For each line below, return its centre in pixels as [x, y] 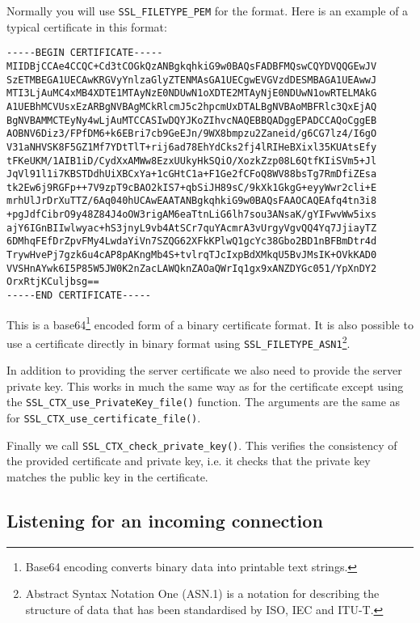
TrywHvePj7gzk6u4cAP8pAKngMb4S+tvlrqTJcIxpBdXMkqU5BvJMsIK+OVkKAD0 [192, 255]
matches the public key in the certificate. [107, 477]
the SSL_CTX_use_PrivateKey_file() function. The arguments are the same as [204, 402]
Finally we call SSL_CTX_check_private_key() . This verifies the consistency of [202, 445]
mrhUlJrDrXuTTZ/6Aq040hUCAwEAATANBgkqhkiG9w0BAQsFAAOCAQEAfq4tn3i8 [192, 201]
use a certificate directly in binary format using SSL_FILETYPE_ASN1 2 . [178, 341]
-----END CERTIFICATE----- [79, 296]
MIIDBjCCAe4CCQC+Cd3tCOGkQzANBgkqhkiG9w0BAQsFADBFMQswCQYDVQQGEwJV [192, 66]
